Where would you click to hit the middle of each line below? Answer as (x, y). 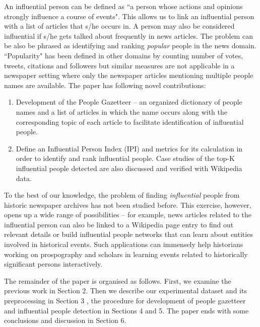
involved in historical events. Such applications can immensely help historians (124, 244)
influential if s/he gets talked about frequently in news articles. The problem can (128, 35)
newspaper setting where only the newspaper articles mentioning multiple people (129, 75)
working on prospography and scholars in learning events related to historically (126, 254)
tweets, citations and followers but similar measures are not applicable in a (119, 65)
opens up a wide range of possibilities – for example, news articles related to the (128, 215)
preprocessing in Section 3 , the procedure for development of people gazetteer (125, 301)
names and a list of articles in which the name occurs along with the (121, 111)
